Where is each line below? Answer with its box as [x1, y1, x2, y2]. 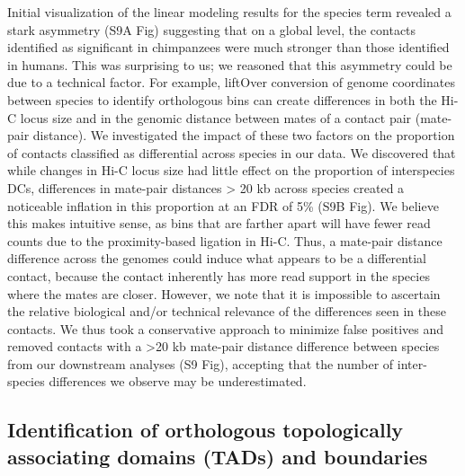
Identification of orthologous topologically [7, 416, 404, 444]
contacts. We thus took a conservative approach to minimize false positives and [7, 319, 444, 338]
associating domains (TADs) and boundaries [7, 442, 428, 470]
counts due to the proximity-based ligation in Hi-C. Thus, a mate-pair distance [7, 231, 443, 250]
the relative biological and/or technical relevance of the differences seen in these [7, 302, 446, 321]
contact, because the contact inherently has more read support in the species [7, 266, 430, 285]
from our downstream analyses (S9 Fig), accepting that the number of [7, 354, 394, 373]
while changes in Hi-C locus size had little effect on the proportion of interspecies [7, 161, 455, 180]
